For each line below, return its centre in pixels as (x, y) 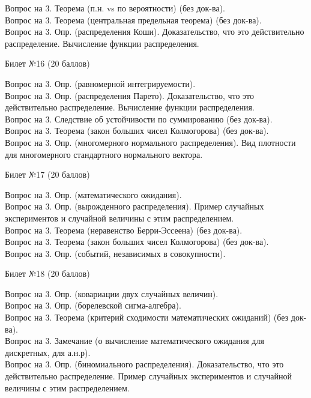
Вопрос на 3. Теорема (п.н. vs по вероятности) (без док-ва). (115, 8)
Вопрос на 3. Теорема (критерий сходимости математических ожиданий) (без (147, 317)
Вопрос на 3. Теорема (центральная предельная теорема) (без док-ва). (133, 20)
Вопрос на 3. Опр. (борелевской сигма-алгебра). (93, 305)
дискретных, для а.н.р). (48, 352)
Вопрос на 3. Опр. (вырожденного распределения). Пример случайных (134, 206)
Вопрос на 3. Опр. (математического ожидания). (93, 194)
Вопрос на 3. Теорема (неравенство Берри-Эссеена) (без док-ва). (124, 230)
